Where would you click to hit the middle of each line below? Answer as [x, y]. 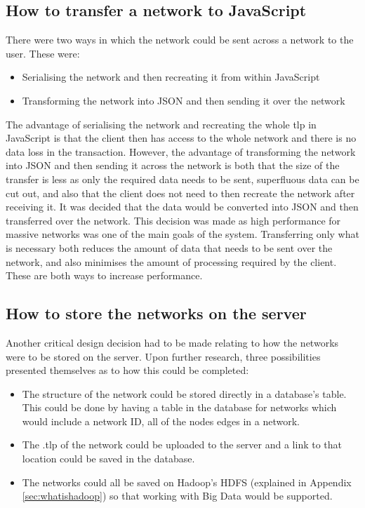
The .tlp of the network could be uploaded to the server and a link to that [182, 444]
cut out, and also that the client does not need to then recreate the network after [180, 193]
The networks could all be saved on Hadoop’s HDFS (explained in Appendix [187, 482]
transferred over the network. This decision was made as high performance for [173, 220]
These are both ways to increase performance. [104, 275]
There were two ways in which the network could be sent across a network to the [180, 40]
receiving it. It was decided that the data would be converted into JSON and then [182, 207]
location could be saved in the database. [108, 459]
